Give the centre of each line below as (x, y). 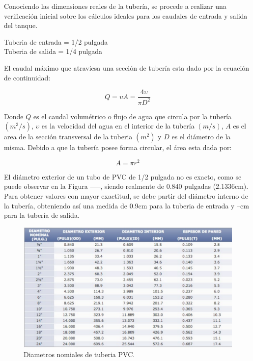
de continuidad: (27, 77)
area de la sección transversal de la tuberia (68, 137)
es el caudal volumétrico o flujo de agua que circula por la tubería (132, 116)
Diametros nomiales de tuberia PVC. (79, 354)
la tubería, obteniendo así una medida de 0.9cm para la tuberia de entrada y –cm (126, 205)
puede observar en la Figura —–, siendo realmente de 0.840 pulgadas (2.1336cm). (126, 186)
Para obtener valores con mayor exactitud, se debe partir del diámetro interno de (126, 196)
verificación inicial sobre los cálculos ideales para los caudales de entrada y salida (126, 15)
